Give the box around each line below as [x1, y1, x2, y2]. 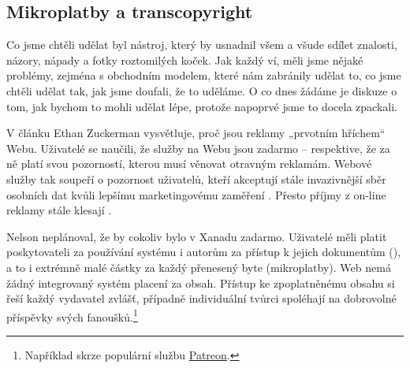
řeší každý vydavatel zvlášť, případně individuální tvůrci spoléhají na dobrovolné [6, 290, 397, 307]
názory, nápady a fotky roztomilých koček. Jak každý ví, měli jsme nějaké [6, 51, 363, 68]
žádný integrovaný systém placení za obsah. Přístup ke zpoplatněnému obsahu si [6, 274, 395, 291]
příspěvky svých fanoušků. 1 [6, 306, 138, 325]
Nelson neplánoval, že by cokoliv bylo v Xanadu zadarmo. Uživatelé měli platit [6, 228, 387, 244]
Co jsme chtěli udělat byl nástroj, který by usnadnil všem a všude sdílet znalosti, [6, 36, 397, 53]
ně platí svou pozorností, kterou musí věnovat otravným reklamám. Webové [6, 155, 372, 172]
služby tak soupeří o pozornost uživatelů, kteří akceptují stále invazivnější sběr [6, 170, 386, 187]
